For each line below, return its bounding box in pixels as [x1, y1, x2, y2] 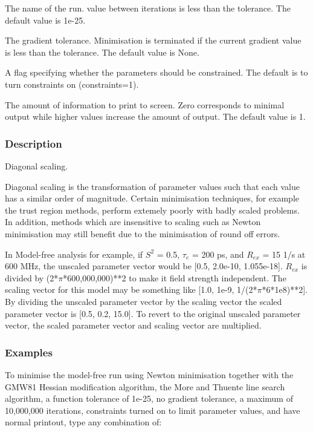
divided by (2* [5, 271, 59, 284]
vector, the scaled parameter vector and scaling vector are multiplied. [5, 319, 262, 332]
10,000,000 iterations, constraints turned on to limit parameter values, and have [5, 404, 300, 416]
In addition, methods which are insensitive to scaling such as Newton [5, 215, 261, 228]
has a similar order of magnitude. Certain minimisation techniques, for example [5, 192, 300, 205]
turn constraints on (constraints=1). [5, 77, 139, 90]
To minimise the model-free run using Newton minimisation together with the [5, 368, 294, 381]
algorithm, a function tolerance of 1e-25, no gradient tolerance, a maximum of [5, 392, 293, 405]
